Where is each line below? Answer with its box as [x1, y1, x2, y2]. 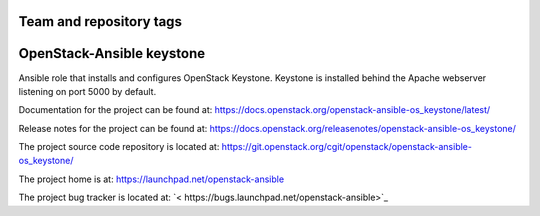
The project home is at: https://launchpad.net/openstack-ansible [18, 173, 285, 185]
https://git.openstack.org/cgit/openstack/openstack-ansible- [221, 141, 472, 153]
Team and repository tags [18, 13, 182, 30]
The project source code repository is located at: [18, 141, 220, 153]
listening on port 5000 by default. [18, 85, 157, 97]
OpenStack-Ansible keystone [18, 45, 205, 62]
